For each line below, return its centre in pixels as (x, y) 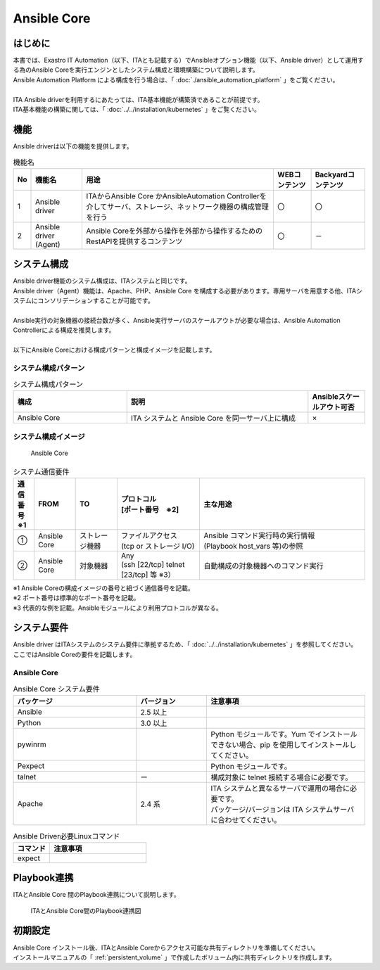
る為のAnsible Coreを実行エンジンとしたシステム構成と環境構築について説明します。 (136, 70)
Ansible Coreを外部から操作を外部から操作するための (175, 231)
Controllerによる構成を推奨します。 (64, 330)
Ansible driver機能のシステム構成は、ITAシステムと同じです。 (102, 281)
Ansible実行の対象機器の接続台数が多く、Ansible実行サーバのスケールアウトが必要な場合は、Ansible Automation (177, 320)
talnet (27, 777)
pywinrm (32, 744)
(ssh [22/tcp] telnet (153, 564)
